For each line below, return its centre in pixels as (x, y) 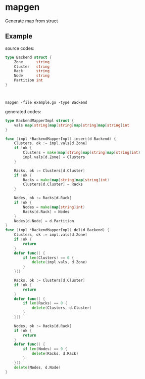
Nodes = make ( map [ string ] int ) (54, 207)
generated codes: (23, 111)
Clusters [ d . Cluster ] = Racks (53, 184)
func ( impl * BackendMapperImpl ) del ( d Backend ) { (57, 230)
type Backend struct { (28, 57)
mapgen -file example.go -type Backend (46, 102)
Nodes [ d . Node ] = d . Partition (44, 221)
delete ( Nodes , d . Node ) (37, 367)
